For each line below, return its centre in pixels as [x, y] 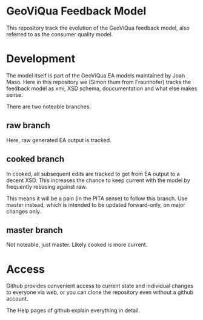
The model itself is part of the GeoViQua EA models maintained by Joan [96, 75]
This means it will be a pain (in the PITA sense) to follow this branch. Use [97, 198]
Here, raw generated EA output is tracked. [59, 140]
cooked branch [35, 159]
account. [17, 299]
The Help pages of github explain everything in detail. [73, 310]
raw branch [28, 126]
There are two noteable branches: [49, 106]
